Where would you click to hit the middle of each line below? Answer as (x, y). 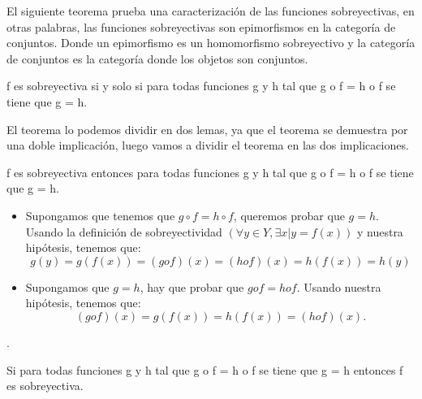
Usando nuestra (342, 286)
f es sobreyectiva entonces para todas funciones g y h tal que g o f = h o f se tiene (210, 172)
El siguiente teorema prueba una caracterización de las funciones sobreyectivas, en (211, 11)
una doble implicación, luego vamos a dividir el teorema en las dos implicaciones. (208, 145)
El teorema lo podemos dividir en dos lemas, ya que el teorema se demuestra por (207, 129)
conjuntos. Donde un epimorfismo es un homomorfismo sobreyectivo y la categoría (211, 43)
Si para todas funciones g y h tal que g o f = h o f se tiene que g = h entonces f (205, 369)
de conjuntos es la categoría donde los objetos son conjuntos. (157, 58)
